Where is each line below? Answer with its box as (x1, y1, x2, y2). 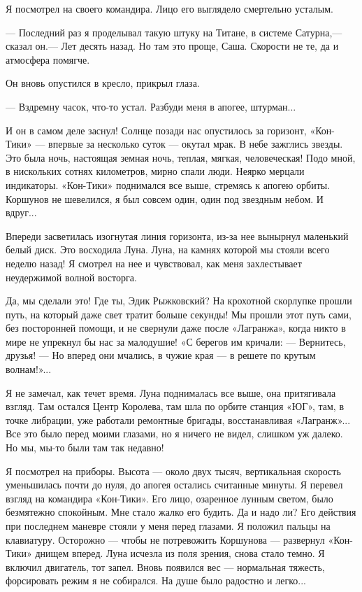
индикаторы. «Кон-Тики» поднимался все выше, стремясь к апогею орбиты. (6, 177, 331, 192)
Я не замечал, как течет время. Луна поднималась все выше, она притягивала (6, 385, 336, 400)
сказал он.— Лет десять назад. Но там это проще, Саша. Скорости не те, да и (6, 38, 339, 53)
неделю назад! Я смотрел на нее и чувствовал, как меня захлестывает (6, 255, 302, 270)
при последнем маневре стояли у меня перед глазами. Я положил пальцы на (6, 519, 331, 533)
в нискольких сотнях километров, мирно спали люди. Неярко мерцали (6, 164, 305, 178)
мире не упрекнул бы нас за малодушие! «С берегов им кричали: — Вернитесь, (6, 334, 346, 348)
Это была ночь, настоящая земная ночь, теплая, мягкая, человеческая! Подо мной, (6, 150, 356, 164)
